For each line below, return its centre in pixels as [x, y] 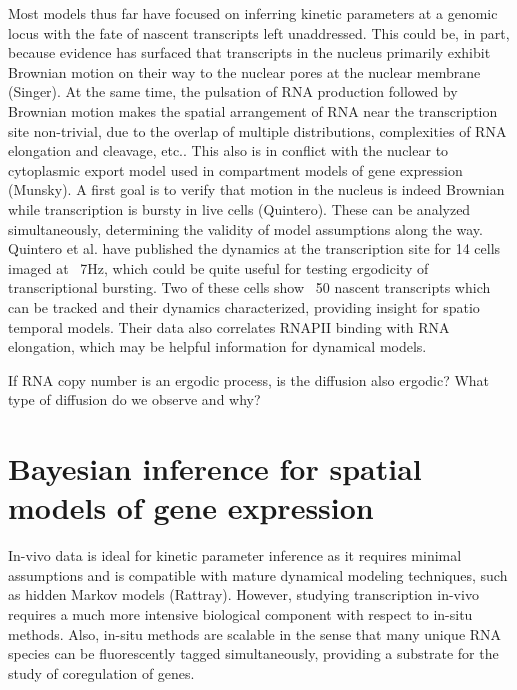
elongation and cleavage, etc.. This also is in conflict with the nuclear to [228, 150]
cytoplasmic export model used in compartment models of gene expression [235, 169]
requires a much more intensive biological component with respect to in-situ [240, 613]
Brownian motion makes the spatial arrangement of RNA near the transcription [253, 110]
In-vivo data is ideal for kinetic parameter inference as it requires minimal [235, 555]
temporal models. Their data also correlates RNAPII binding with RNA [229, 326]
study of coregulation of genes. [101, 672]
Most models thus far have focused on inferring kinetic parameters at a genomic [253, 13]
